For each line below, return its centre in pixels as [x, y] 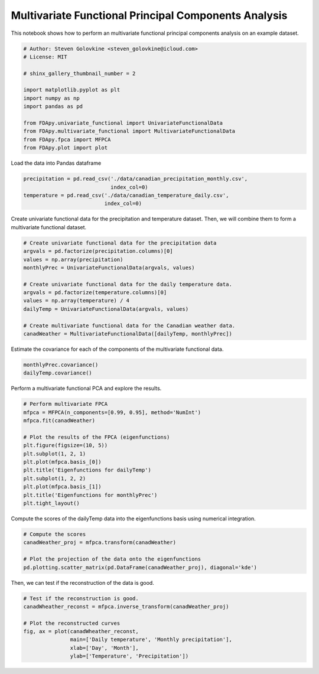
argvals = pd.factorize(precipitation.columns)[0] [98, 251]
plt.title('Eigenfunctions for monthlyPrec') [90, 495]
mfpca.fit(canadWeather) [59, 421]
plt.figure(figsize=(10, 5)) [66, 445]
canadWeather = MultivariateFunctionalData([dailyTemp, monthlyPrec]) [128, 334]
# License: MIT [45, 57]
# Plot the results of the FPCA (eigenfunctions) [97, 437]
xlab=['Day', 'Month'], [104, 648]
